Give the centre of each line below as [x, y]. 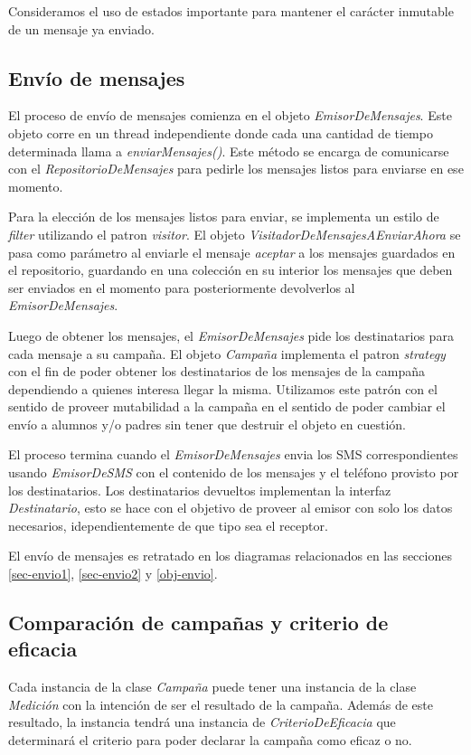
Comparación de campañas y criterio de [198, 623]
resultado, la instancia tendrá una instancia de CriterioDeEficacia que [202, 722]
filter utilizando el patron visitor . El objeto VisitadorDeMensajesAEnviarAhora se [235, 234]
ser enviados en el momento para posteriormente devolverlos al [182, 287]
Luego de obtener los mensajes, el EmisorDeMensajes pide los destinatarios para [231, 335]
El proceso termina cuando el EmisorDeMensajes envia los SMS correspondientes [233, 454]
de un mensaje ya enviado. [81, 28]
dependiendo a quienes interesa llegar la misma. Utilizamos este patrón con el [223, 388]
